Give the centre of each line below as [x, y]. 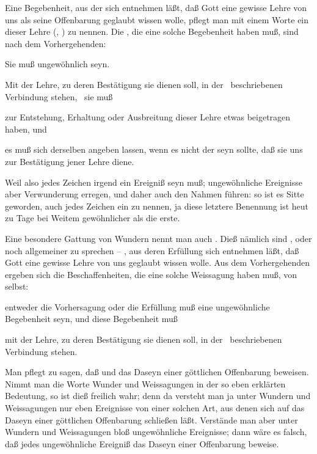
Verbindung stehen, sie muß [59, 96]
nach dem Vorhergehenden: [56, 43]
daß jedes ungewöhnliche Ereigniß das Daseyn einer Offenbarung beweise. [142, 443]
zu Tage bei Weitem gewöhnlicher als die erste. [93, 218]
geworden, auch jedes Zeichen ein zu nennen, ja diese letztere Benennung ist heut [157, 206]
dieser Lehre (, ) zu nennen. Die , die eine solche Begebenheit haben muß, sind [152, 31]
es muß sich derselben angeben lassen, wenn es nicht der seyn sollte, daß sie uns [154, 149]
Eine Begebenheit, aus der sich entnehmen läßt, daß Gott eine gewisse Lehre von [156, 7]
